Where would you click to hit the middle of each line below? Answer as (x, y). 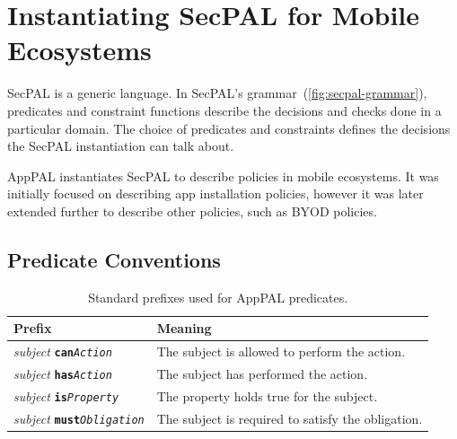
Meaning (184, 328)
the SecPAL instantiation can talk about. (121, 146)
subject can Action (63, 351)
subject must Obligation (79, 418)
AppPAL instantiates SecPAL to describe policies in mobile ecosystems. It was (223, 176)
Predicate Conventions (114, 259)
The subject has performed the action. (262, 374)
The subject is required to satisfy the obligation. (290, 418)
